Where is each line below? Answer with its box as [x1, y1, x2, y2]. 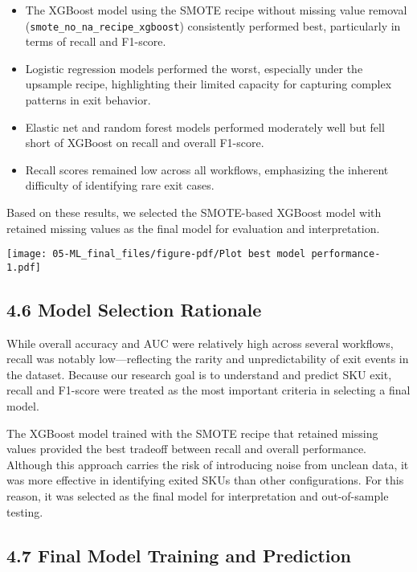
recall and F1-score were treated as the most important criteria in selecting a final [6, 382, 411, 398]
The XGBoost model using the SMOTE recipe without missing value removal [25, 2, 407, 18]
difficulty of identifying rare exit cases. [25, 177, 215, 194]
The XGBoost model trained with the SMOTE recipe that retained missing [6, 424, 378, 441]
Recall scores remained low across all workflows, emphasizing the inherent [25, 161, 389, 178]
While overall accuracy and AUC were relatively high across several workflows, [6, 334, 394, 351]
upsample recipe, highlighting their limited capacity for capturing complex [25, 76, 392, 92]
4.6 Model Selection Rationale [6, 296, 262, 321]
